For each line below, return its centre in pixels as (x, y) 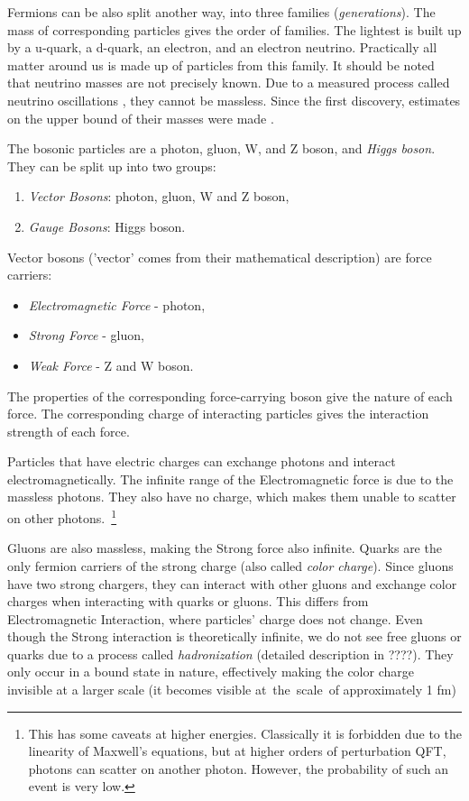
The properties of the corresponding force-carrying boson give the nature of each (230, 396)
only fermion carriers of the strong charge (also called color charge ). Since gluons (230, 565)
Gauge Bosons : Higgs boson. (107, 226)
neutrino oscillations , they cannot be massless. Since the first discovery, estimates (234, 100)
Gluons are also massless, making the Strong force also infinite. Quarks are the (225, 548)
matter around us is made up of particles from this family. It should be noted (221, 64)
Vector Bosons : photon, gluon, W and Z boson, (159, 196)
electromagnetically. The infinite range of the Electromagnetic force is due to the (230, 479)
